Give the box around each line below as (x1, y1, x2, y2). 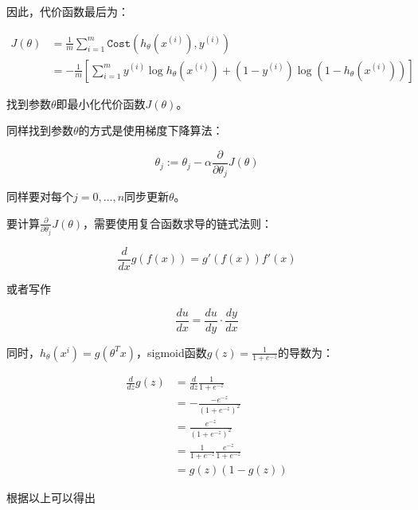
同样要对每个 (6, 188, 73, 205)
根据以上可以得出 (6, 488, 96, 505)
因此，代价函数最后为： (6, 3, 129, 19)
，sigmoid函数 (136, 343, 207, 360)
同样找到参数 (6, 122, 73, 139)
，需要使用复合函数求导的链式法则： (83, 214, 273, 231)
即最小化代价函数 (56, 95, 146, 112)
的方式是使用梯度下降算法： (78, 122, 224, 139)
